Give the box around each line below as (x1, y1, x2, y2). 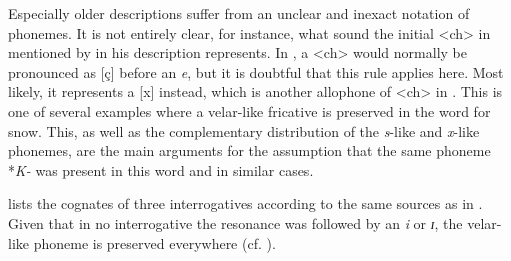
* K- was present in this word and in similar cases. (8, 159, 314, 180)
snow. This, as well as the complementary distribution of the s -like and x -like (8, 120, 480, 141)
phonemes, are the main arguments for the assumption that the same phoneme (8, 140, 491, 161)
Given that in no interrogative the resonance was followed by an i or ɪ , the (8, 212, 463, 233)
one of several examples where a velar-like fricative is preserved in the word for (8, 100, 491, 121)
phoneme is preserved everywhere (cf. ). (33, 232, 276, 253)
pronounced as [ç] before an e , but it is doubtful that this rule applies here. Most (8, 61, 504, 82)
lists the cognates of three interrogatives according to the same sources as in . (8, 193, 483, 214)
